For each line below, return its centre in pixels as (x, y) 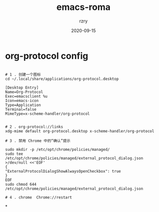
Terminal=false (21, 109)
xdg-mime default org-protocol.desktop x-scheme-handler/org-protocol (80, 131)
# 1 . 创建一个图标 (23, 74)
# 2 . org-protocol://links (34, 127)
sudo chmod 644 (21, 184)
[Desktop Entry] (22, 88)
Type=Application (23, 105)
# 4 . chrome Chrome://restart (39, 197)
